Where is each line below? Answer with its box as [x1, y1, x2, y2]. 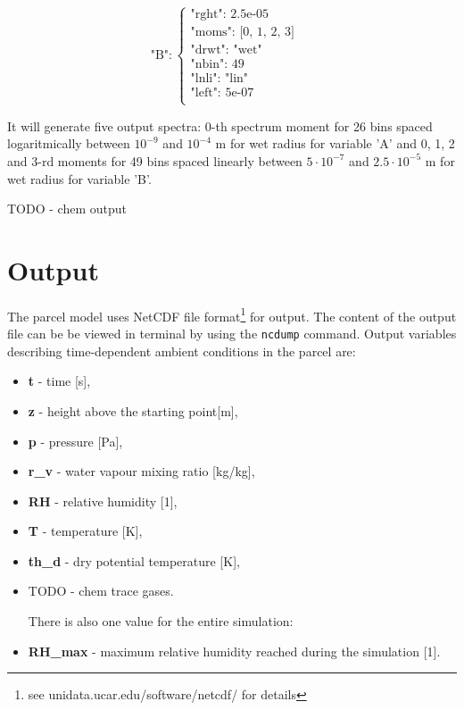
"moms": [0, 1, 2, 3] [190, 26, 294, 39]
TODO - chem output [7, 199, 127, 218]
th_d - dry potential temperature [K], [28, 551, 240, 570]
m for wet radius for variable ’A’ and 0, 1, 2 [215, 134, 455, 153]
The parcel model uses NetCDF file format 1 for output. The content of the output [7, 304, 457, 325]
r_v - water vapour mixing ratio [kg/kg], [28, 462, 255, 480]
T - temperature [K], [28, 522, 143, 540]
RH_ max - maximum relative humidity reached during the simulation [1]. [28, 641, 441, 660]
